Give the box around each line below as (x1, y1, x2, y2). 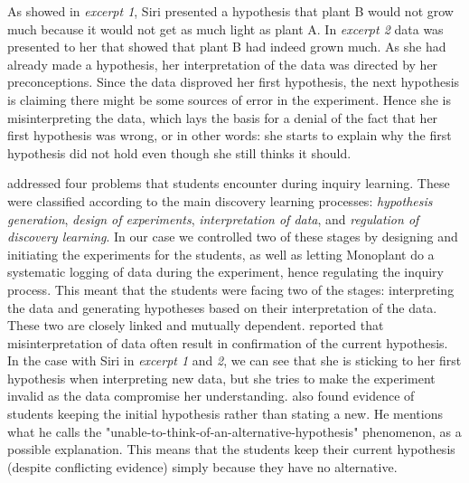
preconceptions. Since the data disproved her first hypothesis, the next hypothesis (7, 72, 460, 91)
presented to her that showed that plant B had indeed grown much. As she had (7, 37, 446, 56)
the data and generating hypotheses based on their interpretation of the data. (7, 298, 437, 317)
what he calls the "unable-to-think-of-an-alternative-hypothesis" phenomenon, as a (7, 421, 462, 440)
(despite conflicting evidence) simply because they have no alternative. (7, 457, 398, 476)
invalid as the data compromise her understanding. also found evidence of (7, 386, 415, 405)
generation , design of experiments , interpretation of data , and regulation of (7, 209, 419, 228)
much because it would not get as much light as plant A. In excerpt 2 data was (7, 19, 444, 38)
